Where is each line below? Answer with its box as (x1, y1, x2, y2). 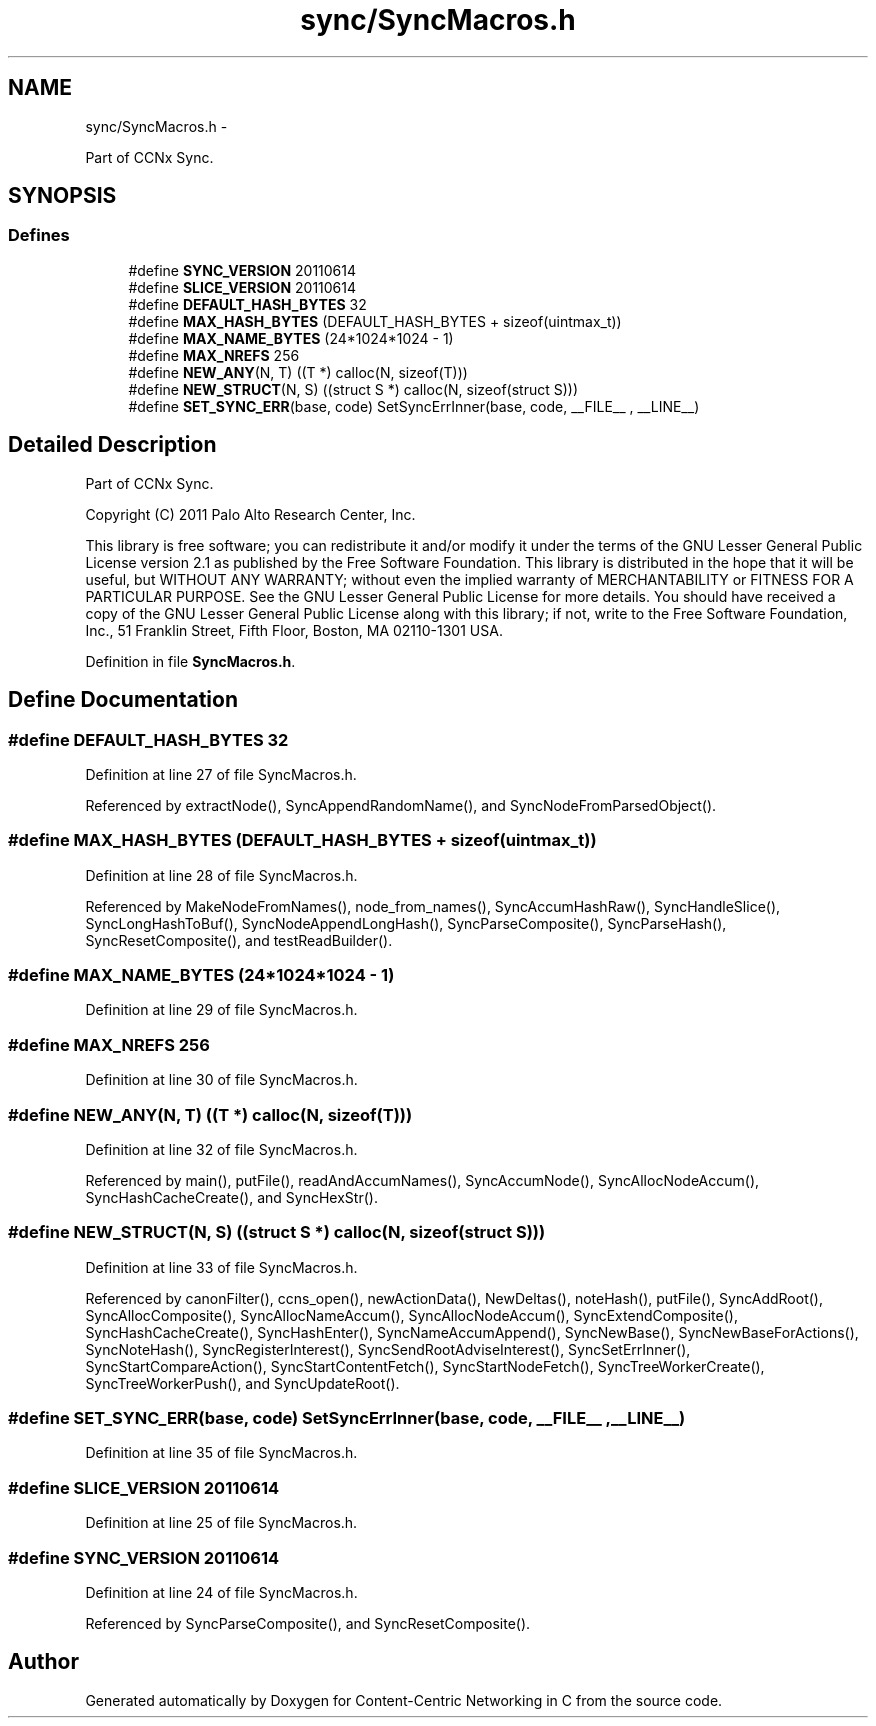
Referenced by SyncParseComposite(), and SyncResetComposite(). (85, 1614, 531, 1632)
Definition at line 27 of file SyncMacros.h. (85, 765, 357, 783)
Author (8, 1649, 79, 1675)
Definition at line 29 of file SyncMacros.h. (85, 1001, 358, 1019)
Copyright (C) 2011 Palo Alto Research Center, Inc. (85, 505, 416, 523)
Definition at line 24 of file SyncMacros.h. (85, 1583, 358, 1601)
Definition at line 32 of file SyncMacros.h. (85, 1140, 358, 1158)
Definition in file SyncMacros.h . (85, 652, 296, 670)
